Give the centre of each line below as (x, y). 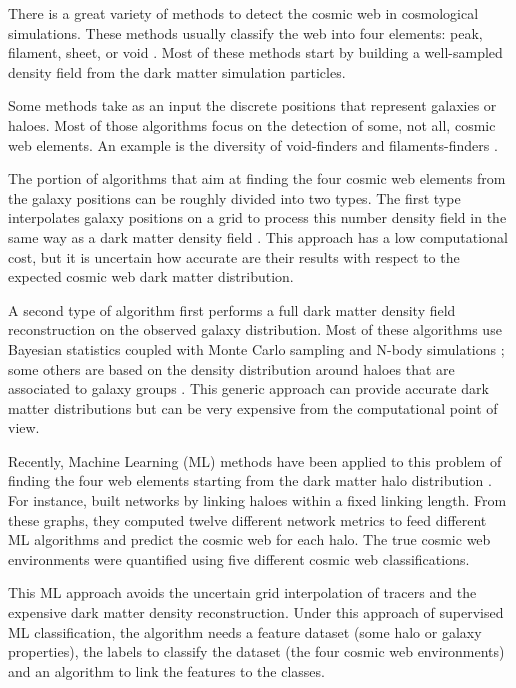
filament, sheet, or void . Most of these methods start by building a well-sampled (255, 52)
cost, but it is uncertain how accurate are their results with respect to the (234, 256)
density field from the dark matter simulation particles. (177, 71)
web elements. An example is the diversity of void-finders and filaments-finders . (253, 144)
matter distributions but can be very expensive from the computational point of (253, 407)
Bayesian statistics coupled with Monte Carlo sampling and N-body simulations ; (256, 348)
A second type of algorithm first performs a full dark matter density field (232, 309)
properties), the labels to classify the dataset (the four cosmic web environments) (256, 651)
